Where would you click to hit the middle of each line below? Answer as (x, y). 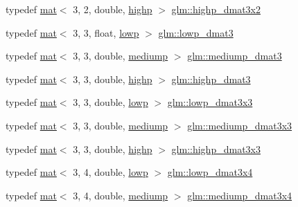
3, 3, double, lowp (111, 102)
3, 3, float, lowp (106, 32)
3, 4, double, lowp (111, 172)
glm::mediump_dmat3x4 (240, 195)
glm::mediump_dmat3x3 (240, 125)
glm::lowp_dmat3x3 (210, 102)
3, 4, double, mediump (121, 195)
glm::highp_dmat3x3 (216, 148)
